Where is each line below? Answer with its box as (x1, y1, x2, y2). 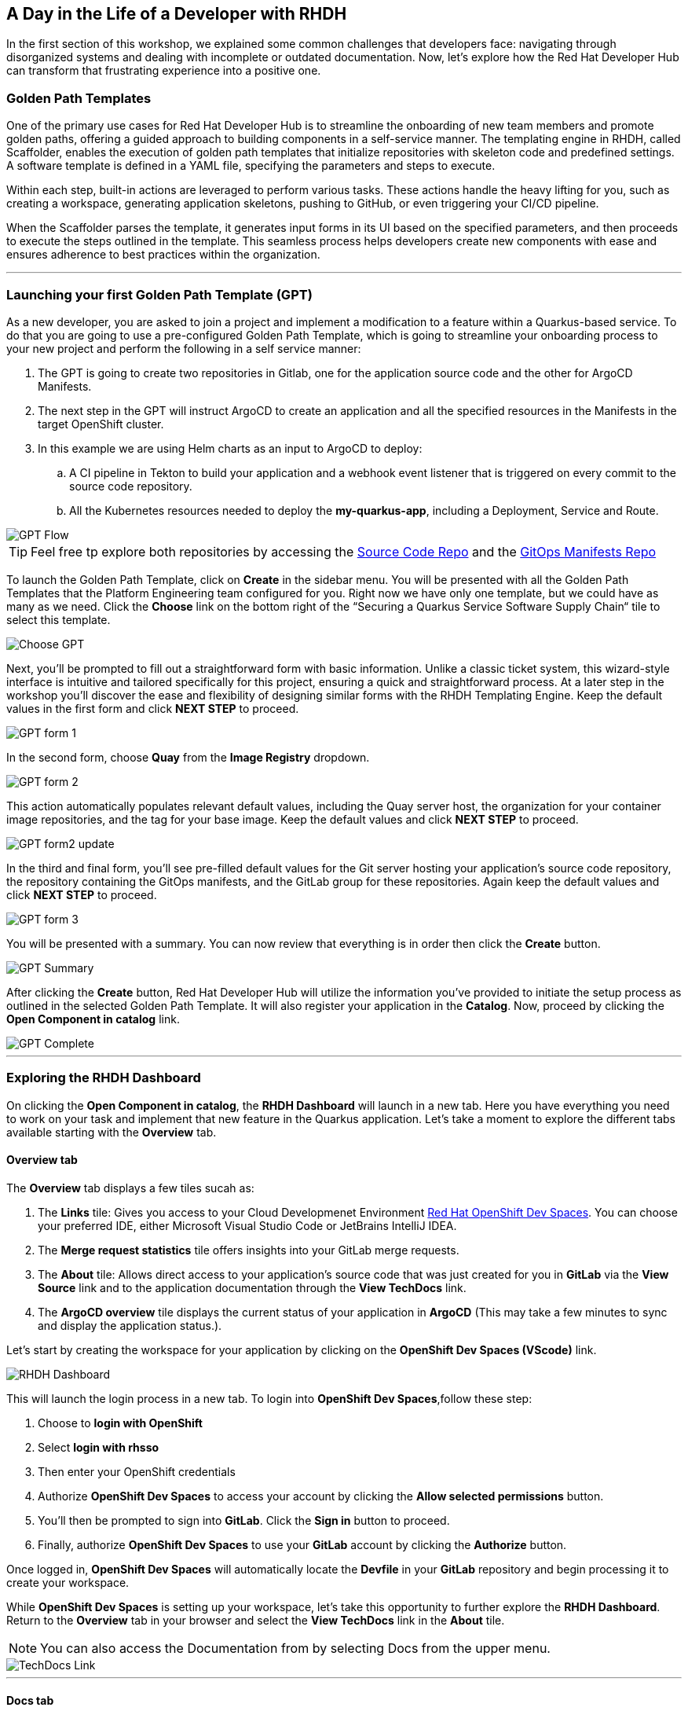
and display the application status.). (38, 1318, 222, 1332)
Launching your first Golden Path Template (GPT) (6, 286, 313, 303)
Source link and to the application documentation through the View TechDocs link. (38, 1280, 467, 1294)
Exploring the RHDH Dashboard (6, 1070, 201, 1086)
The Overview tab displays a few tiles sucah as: (6, 1180, 254, 1195)
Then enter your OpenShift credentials (38, 1464, 236, 1478)
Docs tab (6, 1693, 54, 1707)
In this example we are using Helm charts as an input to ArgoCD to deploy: (38, 441, 423, 455)
